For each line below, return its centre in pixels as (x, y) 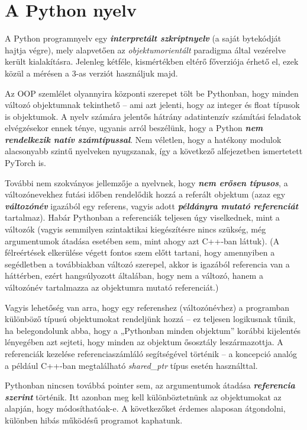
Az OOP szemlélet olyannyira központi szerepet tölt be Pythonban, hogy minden (152, 93)
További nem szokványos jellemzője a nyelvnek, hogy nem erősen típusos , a (146, 182)
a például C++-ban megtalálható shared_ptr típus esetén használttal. (131, 365)
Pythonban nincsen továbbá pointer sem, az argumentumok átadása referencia (150, 385)
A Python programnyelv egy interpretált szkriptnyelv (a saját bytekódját (143, 38)
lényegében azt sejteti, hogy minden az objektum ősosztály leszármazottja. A (144, 342)
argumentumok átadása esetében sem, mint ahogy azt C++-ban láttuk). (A (142, 241)
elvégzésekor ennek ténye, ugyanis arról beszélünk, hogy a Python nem (134, 128)
